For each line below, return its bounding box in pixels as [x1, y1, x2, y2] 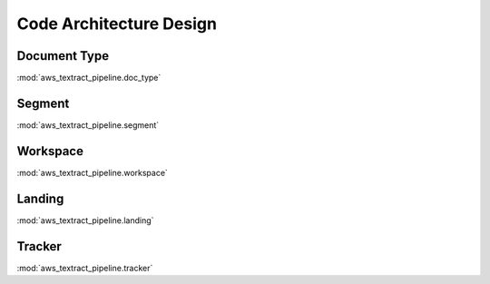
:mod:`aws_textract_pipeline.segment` [16, 119, 160, 131]
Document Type [16, 48, 109, 64]
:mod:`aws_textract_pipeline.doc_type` [16, 73, 162, 83]
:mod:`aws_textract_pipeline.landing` [16, 214, 154, 226]
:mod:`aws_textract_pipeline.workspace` [16, 167, 168, 178]
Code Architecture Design [16, 14, 218, 34]
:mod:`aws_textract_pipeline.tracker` [16, 262, 153, 273]
